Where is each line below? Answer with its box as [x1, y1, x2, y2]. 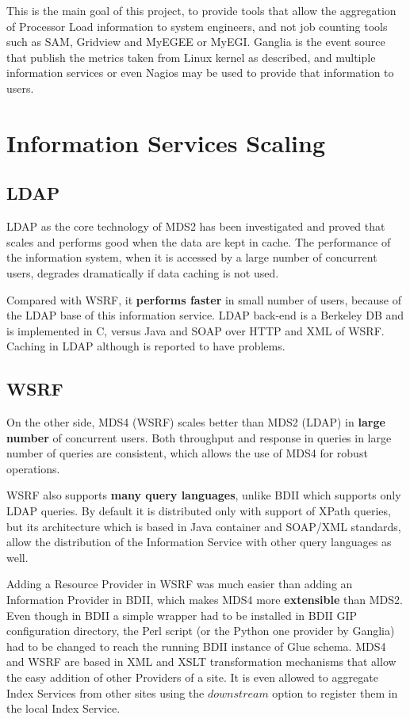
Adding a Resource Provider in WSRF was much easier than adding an [6, 576, 353, 592]
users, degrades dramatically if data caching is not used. [6, 264, 279, 281]
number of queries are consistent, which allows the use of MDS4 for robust [6, 445, 368, 461]
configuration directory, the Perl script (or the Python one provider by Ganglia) [6, 622, 395, 639]
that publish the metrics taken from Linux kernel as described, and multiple [6, 48, 376, 65]
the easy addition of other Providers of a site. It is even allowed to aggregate [6, 669, 378, 685]
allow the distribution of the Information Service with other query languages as [6, 534, 392, 550]
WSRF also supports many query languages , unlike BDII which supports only [6, 487, 401, 503]
